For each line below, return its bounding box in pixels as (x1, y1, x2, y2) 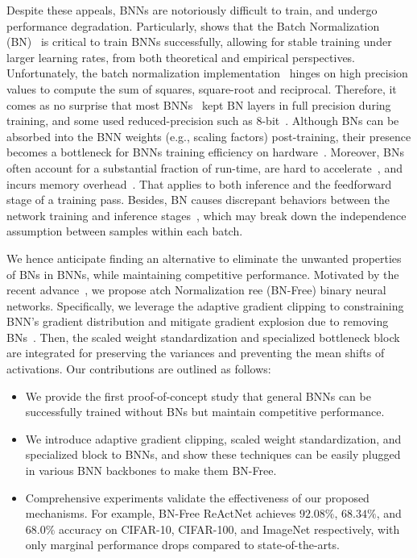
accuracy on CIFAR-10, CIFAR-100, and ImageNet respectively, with (59, 520, 400, 537)
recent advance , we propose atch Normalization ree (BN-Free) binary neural (6, 281, 386, 298)
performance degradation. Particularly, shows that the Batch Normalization (6, 17, 380, 34)
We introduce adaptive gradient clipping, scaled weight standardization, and (25, 430, 402, 447)
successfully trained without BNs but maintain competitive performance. (25, 403, 385, 420)
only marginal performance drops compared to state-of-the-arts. (25, 536, 340, 553)
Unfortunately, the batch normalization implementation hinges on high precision (6, 65, 408, 81)
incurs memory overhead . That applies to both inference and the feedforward (6, 175, 392, 192)
